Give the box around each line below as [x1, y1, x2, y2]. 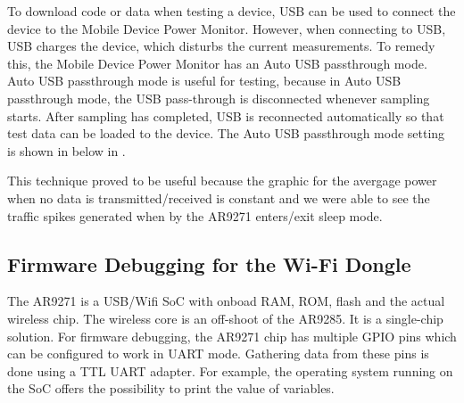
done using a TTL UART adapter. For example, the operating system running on [7, 361, 453, 380]
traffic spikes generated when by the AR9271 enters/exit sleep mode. [7, 206, 383, 225]
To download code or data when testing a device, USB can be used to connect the [7, 2, 456, 20]
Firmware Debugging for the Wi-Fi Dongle [7, 250, 411, 277]
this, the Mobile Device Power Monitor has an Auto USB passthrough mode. [7, 53, 427, 72]
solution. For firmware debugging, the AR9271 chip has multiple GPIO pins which [7, 326, 457, 345]
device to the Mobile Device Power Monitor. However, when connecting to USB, [7, 19, 446, 37]
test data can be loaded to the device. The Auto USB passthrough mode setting [7, 124, 445, 143]
